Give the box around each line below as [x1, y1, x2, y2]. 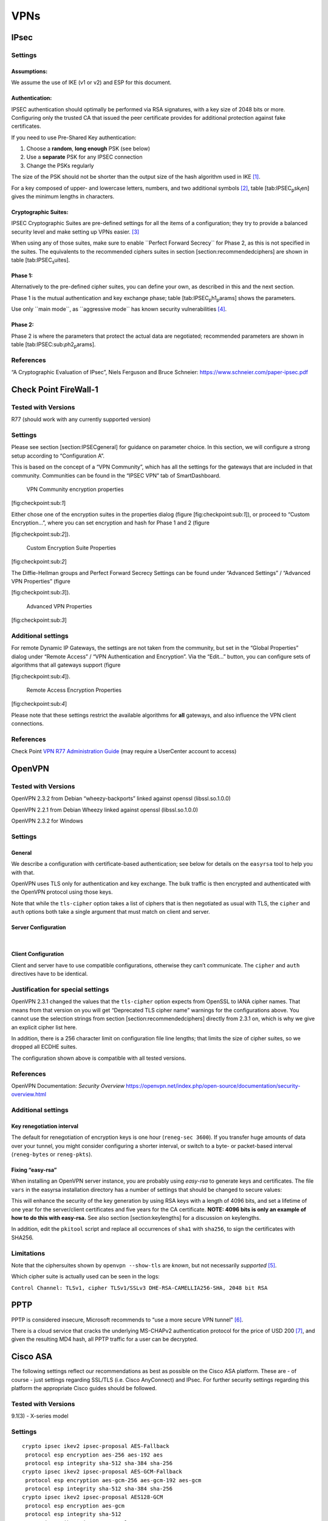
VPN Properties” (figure [11, 578, 71, 585]
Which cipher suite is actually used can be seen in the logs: [11, 1273, 160, 1280]
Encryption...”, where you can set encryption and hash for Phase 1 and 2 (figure [11, 519, 210, 526]
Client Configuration [11, 950, 64, 958]
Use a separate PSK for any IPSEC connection [26, 153, 143, 161]
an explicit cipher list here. [11, 1023, 77, 1031]
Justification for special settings [11, 986, 109, 994]
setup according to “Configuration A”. [11, 452, 104, 459]
